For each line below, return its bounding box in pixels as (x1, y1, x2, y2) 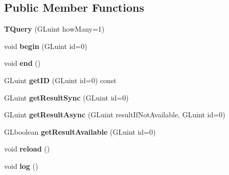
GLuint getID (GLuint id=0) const (4, 74, 117, 85)
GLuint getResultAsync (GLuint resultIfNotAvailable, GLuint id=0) (4, 109, 225, 120)
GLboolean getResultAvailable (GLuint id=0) (4, 126, 156, 137)
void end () (4, 58, 41, 68)
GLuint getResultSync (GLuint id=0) (4, 92, 129, 103)
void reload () (4, 143, 50, 154)
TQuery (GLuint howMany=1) (4, 23, 105, 34)
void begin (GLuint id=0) (4, 40, 87, 51)
